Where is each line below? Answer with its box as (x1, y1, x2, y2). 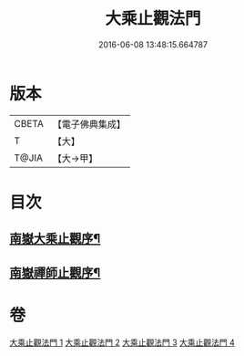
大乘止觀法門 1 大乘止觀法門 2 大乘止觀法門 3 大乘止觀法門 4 (9, 337, 235, 348)
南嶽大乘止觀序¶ (9, 231, 101, 246)
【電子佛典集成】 (52, 118, 126, 131)
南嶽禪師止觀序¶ (9, 265, 101, 280)
